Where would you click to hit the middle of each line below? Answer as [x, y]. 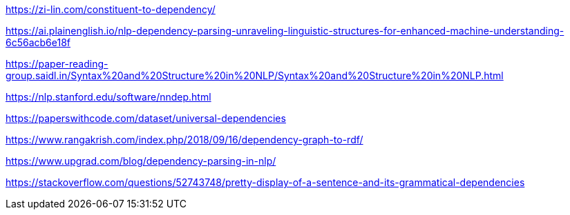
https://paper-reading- [57, 64]
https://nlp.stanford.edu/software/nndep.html [108, 97]
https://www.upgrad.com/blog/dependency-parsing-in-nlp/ [141, 161]
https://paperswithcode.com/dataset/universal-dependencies [146, 118]
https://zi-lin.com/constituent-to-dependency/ [111, 9]
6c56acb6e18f [38, 42]
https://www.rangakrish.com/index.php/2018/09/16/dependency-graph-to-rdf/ [184, 140]
